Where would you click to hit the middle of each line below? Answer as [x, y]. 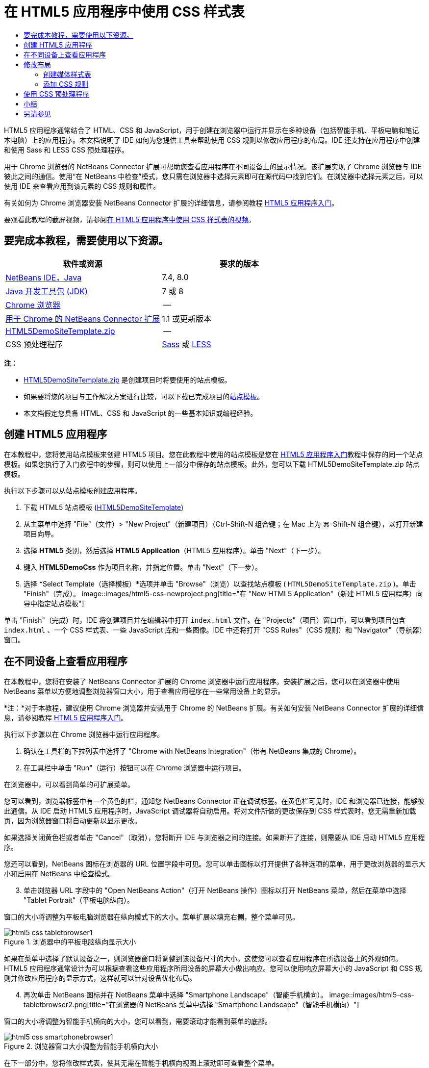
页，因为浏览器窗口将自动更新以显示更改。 [73, 821]
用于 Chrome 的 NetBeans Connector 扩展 [83, 318]
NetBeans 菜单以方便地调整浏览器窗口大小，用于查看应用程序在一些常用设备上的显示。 [144, 691]
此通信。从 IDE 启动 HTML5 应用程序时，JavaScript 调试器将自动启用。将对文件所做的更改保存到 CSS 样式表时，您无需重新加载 [210, 811]
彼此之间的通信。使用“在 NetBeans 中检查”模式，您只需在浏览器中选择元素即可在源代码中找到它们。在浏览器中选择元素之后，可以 [214, 176]
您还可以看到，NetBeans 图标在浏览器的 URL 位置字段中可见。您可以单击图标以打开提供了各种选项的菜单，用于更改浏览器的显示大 [215, 864]
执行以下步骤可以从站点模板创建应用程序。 [73, 491]
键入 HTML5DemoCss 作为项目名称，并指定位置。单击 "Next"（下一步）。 [143, 567]
